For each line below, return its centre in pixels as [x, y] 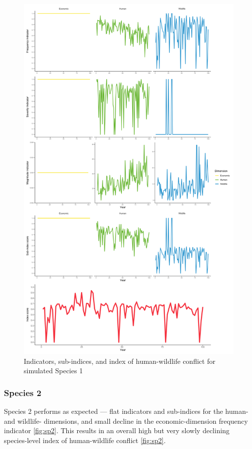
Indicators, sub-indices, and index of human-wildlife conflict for [120, 361]
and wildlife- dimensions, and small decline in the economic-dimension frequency [126, 421]
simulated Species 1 [53, 371]
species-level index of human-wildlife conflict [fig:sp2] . [85, 440]
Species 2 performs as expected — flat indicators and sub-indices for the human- [126, 411]
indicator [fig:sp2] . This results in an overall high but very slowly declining [117, 430]
